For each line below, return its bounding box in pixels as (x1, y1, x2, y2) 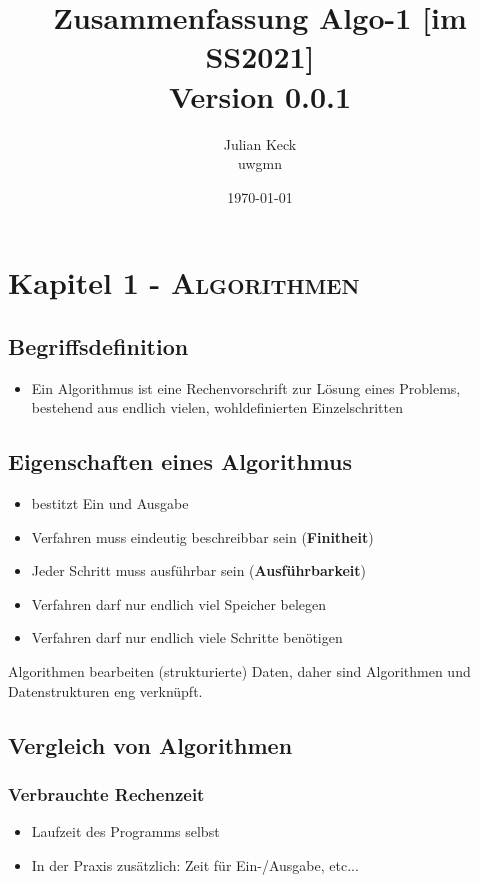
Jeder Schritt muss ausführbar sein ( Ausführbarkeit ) (31, 560, 367, 581)
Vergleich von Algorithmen (8, 729, 293, 760)
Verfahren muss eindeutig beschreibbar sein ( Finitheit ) (31, 526, 374, 547)
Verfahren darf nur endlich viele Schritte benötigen (31, 627, 343, 648)
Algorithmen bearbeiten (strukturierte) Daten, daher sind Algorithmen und (8, 661, 471, 682)
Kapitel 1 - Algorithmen (8, 262, 360, 303)
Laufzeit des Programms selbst (31, 821, 220, 842)
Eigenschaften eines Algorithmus (8, 446, 352, 477)
